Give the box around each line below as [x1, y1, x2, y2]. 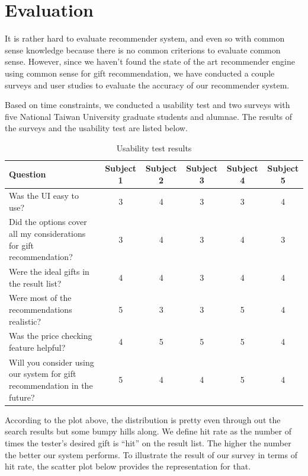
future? [9, 391, 35, 403]
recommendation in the [9, 379, 93, 392]
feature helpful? [9, 341, 66, 354]
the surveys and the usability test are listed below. [5, 122, 188, 134]
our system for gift [9, 367, 76, 380]
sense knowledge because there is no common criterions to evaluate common [5, 43, 281, 56]
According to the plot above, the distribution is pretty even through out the [5, 413, 281, 426]
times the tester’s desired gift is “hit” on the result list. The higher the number [5, 436, 291, 449]
